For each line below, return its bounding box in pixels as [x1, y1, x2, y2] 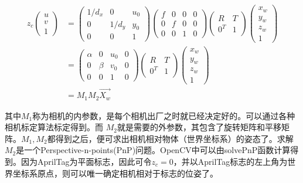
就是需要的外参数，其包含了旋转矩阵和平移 [117, 121, 281, 133]
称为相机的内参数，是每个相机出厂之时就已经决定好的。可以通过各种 [32, 109, 295, 121]
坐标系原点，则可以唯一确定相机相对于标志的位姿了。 [12, 167, 218, 179]
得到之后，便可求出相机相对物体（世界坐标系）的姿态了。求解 [55, 132, 294, 144]
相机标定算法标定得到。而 [5, 121, 103, 133]
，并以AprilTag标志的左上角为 [173, 155, 288, 167]
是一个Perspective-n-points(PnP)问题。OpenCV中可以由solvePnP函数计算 [16, 144, 291, 156]
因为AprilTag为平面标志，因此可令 [21, 155, 152, 167]
